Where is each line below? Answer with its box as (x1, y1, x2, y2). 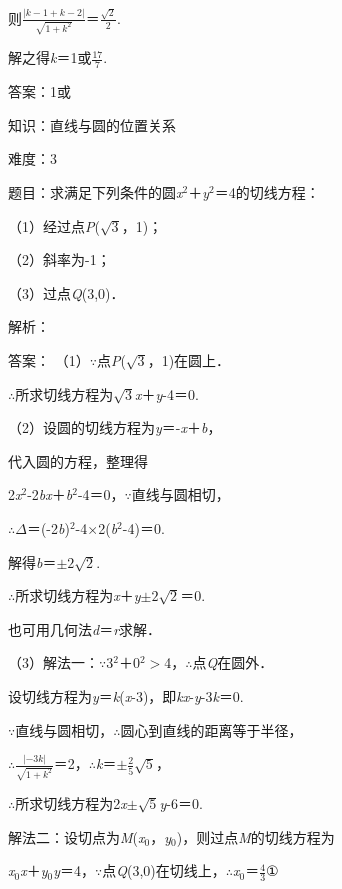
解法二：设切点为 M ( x (8, 826, 145, 847)
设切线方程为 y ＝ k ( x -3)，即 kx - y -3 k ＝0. (8, 685, 244, 706)
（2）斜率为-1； (8, 249, 111, 270)
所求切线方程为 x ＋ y (15, 585, 141, 606)
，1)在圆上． (147, 349, 231, 370)
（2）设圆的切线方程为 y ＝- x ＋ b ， (8, 417, 222, 438)
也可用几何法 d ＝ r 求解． (8, 618, 162, 639)
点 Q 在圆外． (192, 652, 274, 673)
